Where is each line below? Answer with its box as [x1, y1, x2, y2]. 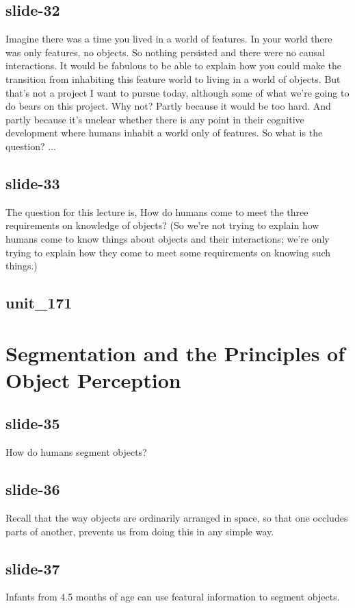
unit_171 [5, 292, 73, 313]
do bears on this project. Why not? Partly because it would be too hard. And [5, 99, 331, 113]
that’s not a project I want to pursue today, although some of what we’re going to [5, 85, 350, 99]
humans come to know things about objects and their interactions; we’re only [5, 231, 330, 245]
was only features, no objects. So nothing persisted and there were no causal [5, 45, 325, 59]
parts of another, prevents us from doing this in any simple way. [5, 524, 274, 538]
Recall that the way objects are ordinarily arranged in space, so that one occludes [5, 511, 348, 525]
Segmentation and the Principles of [5, 339, 345, 367]
